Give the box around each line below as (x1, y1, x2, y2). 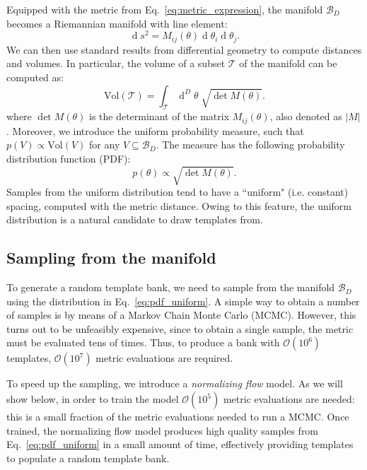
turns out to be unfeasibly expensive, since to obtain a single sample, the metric (6, 321, 354, 336)
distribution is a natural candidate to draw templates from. (6, 212, 263, 227)
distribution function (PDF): (6, 151, 131, 165)
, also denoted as (269, 109, 342, 124)
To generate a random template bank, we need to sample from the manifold (6, 280, 335, 295)
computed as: (6, 69, 64, 84)
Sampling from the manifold (6, 247, 216, 269)
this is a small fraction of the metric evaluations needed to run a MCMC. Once (6, 409, 349, 424)
